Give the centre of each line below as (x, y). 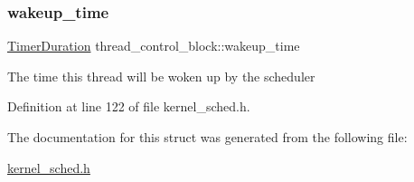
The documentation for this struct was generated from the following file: (207, 137)
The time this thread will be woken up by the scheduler (161, 76)
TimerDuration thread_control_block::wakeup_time (154, 46)
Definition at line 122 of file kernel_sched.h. (129, 106)
